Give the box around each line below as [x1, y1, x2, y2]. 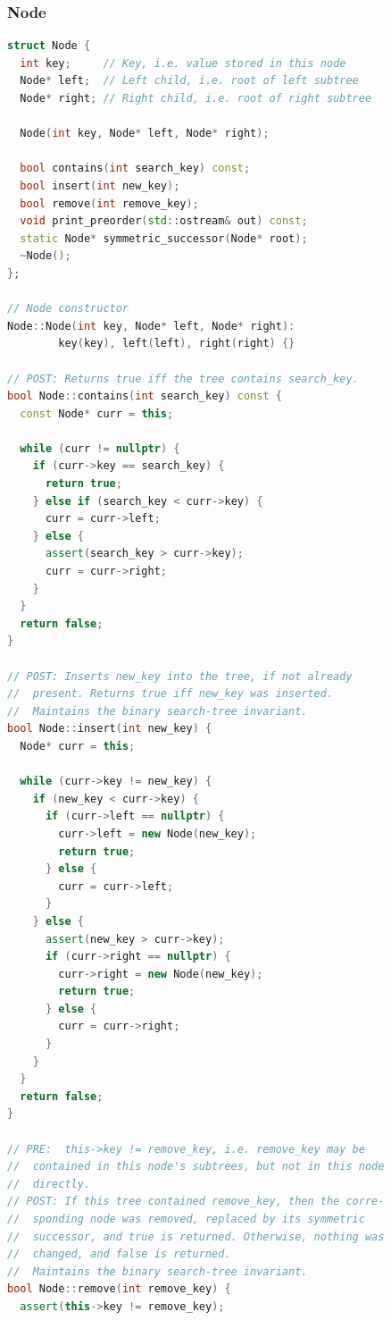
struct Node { [7, 39, 91, 53]
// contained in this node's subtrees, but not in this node [7, 1160, 385, 1173]
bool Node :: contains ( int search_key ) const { [7, 390, 282, 403]
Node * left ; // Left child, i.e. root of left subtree [20, 74, 359, 88]
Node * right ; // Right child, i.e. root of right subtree [20, 92, 372, 105]
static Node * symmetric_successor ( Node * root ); [20, 231, 308, 245]
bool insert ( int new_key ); [20, 179, 180, 192]
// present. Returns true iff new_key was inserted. [7, 687, 334, 701]
